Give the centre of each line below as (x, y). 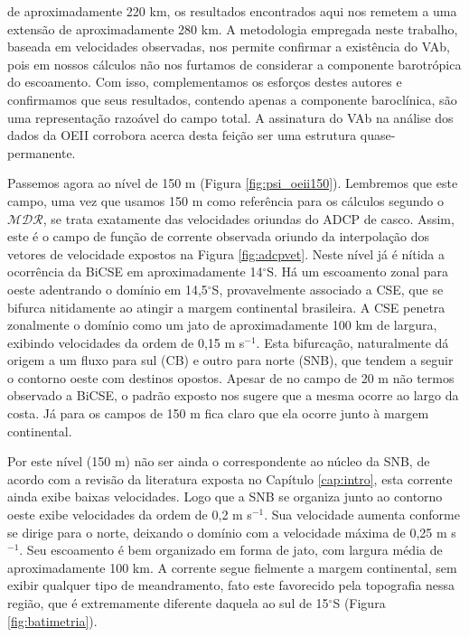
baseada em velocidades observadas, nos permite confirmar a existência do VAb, (229, 47)
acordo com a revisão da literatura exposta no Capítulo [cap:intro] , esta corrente (230, 478)
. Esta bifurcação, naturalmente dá (352, 342)
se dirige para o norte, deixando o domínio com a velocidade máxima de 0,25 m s (232, 532)
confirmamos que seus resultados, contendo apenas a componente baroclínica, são (232, 99)
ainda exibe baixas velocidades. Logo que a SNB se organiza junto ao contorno (225, 496)
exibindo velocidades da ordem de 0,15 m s (126, 342)
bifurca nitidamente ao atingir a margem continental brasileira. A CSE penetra (226, 307)
